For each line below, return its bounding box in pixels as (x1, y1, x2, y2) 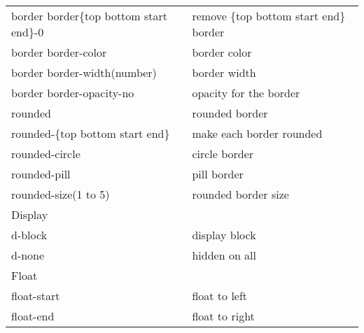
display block (192, 227, 256, 243)
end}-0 (11, 24, 44, 40)
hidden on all (192, 247, 257, 263)
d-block (11, 227, 48, 243)
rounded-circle (11, 146, 80, 162)
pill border (192, 166, 244, 182)
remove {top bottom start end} (192, 8, 346, 24)
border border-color (11, 44, 107, 60)
